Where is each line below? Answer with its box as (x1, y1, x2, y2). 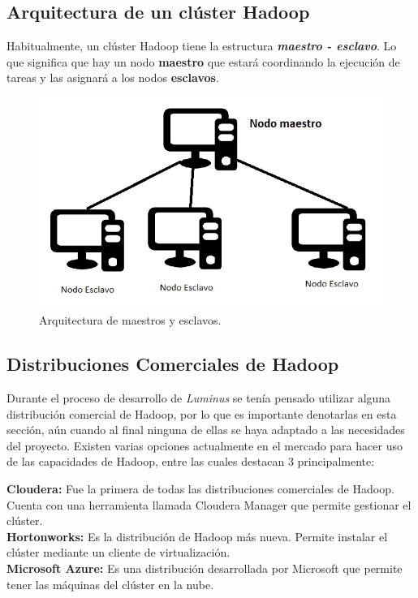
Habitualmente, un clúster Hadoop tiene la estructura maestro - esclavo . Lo (6, 37, 397, 54)
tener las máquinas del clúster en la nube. (6, 575, 214, 592)
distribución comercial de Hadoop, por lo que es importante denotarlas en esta (6, 405, 397, 422)
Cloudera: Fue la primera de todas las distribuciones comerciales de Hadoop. (6, 480, 394, 497)
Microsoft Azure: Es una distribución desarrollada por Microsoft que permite (6, 560, 403, 577)
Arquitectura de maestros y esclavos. (39, 312, 222, 329)
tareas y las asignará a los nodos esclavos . (6, 69, 219, 86)
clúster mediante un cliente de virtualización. (6, 544, 231, 561)
